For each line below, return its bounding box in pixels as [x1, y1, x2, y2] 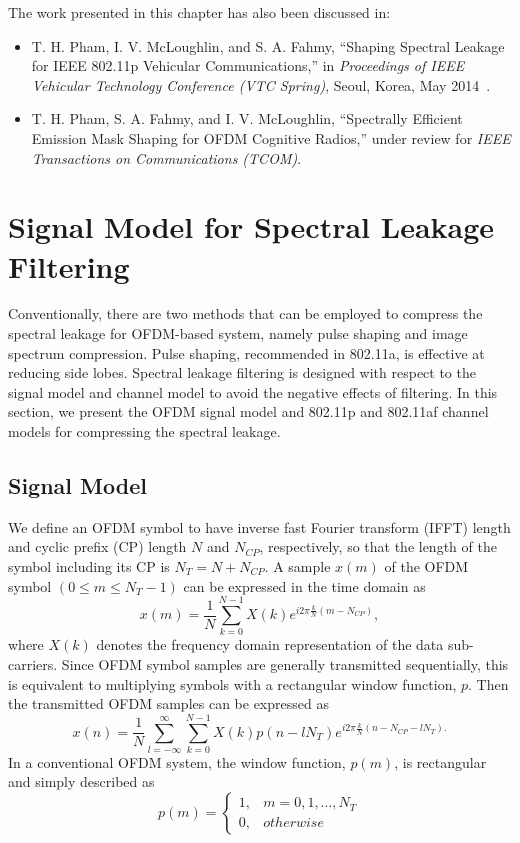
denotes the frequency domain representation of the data [96, 634, 444, 655]
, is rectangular [394, 751, 487, 772]
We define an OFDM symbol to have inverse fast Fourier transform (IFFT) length [8, 516, 511, 537]
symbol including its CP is [8, 556, 170, 577]
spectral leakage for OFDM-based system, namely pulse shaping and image [8, 323, 468, 344]
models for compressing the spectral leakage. [8, 421, 281, 442]
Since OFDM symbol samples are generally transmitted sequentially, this [61, 653, 509, 674]
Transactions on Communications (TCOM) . [31, 147, 302, 168]
